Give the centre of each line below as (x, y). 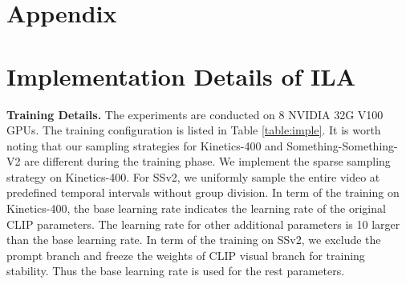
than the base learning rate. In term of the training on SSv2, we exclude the (194, 240)
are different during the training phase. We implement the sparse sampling (207, 161)
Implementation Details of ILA (181, 76)
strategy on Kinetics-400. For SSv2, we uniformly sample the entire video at (193, 176)
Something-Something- (342, 145)
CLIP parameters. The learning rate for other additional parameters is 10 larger (203, 224)
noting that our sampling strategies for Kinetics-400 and (145, 145)
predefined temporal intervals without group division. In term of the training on (203, 192)
